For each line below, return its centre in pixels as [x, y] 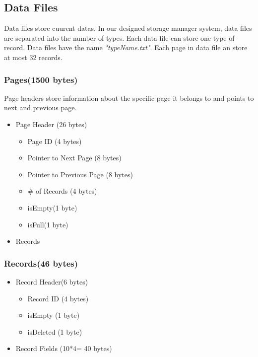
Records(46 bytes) [41, 263]
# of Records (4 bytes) [62, 191]
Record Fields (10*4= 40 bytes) [64, 348]
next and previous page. [40, 107]
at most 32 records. [33, 57]
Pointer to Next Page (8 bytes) [74, 158]
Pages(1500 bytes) [41, 79]
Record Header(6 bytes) [52, 281]
